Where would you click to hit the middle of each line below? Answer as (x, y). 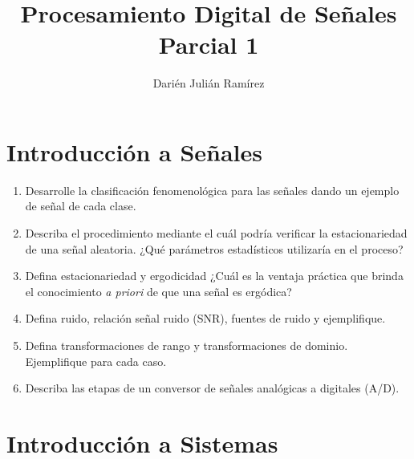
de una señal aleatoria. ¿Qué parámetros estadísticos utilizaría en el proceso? (214, 248)
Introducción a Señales (135, 151)
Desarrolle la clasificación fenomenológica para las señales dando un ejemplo (212, 190)
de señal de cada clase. (81, 206)
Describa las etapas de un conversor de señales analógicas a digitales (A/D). (212, 388)
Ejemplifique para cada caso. (96, 361)
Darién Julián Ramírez (209, 83)
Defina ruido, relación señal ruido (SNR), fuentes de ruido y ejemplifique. (205, 318)
